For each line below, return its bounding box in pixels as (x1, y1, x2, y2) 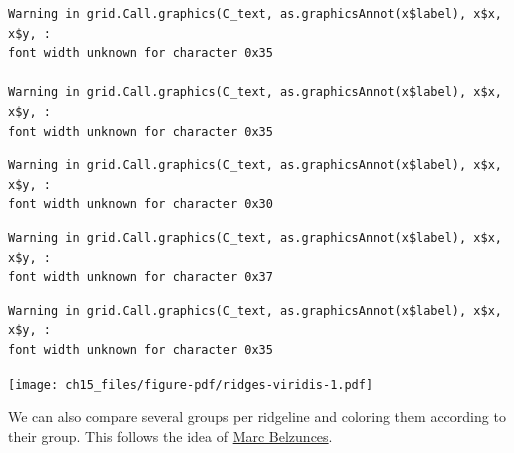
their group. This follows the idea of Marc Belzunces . (8, 425, 333, 446)
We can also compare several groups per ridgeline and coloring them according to (8, 406, 506, 427)
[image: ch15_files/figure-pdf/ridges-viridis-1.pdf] (8, 377, 374, 392)
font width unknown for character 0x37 (8, 270, 273, 285)
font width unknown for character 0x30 (8, 197, 273, 212)
